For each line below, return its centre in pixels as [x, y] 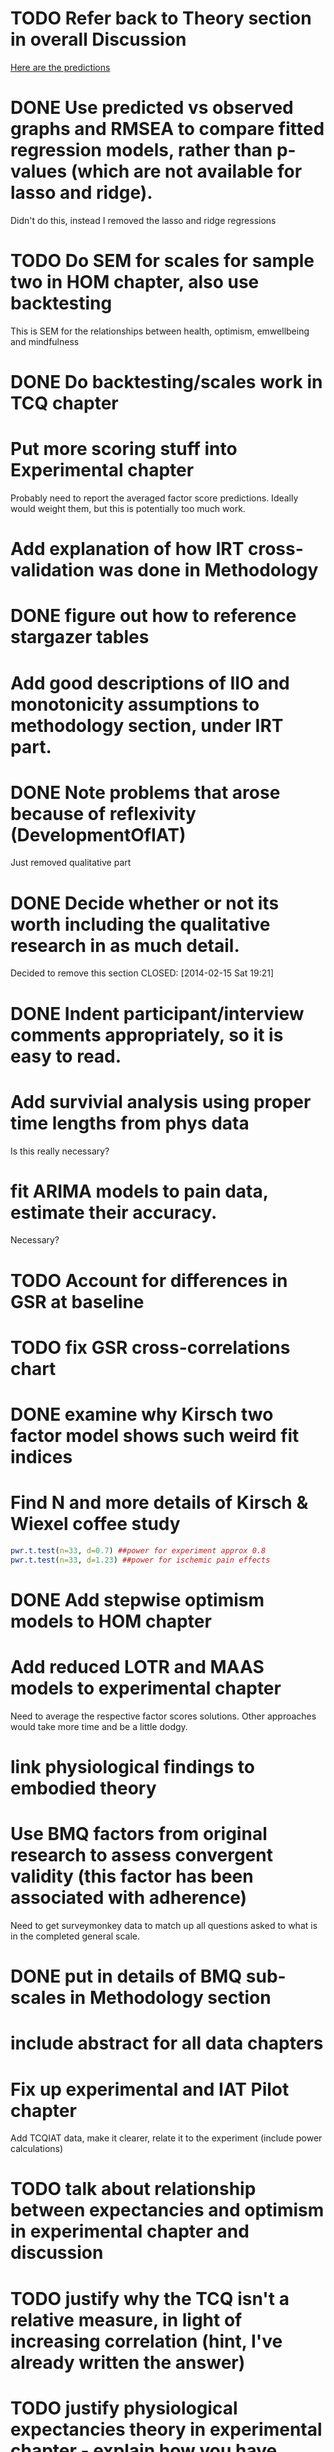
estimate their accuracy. [114, 1212]
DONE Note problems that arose [145, 792]
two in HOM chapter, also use [135, 282]
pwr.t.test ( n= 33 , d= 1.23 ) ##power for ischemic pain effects [140, 1560]
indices [41, 1457]
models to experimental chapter [146, 1688]
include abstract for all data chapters [167, 2043]
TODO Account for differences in [149, 1280]
